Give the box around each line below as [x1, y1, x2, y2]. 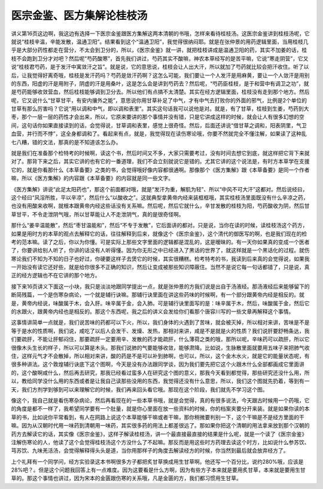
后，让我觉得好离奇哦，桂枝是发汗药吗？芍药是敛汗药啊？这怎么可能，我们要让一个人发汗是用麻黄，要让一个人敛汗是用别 [11, 72, 310, 79]
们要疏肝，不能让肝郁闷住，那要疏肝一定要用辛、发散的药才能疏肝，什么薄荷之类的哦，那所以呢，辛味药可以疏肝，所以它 [11, 335, 310, 343]
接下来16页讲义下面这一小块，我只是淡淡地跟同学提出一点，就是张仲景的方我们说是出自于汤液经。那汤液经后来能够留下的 [11, 283, 310, 290]
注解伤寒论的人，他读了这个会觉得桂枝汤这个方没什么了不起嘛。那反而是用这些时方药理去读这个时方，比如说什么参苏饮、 [11, 438, 310, 445]
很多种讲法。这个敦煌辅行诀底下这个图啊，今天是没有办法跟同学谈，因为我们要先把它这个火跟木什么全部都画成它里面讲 [11, 360, 304, 368]
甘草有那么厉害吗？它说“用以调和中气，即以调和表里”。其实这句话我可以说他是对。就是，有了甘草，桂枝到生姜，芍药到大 [11, 105, 309, 112]
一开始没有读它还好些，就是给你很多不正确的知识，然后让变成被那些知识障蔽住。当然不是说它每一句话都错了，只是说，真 [11, 264, 310, 271]
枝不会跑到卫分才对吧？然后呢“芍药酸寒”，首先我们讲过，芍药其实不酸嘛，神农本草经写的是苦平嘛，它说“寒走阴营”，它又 [11, 54, 309, 62]
